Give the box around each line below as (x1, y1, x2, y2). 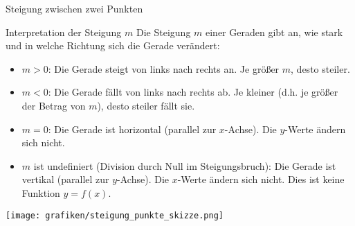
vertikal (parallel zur (21, 172, 109, 186)
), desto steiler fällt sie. (97, 98, 195, 112)
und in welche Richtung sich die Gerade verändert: (6, 38, 220, 53)
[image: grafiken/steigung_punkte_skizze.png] (6, 210, 224, 220)
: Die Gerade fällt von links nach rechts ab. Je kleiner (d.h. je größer (48, 85, 338, 99)
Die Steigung (136, 24, 191, 39)
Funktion (21, 185, 60, 200)
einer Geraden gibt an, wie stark (206, 24, 343, 39)
